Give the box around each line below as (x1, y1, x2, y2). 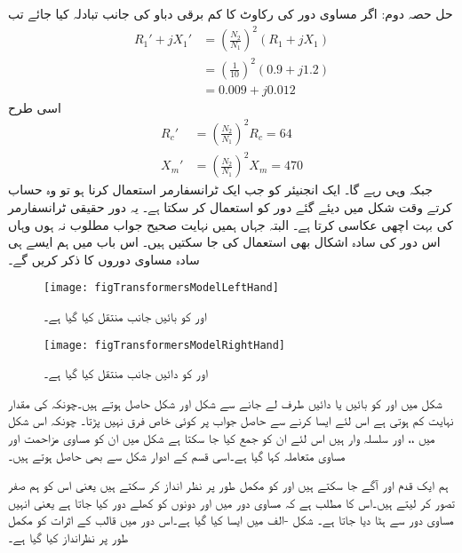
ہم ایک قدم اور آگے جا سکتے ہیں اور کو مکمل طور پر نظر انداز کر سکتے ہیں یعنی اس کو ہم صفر (8, 476, 449, 494)
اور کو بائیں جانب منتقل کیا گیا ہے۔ (44, 306, 207, 325)
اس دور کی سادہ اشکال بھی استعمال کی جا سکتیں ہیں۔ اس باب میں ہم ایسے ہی (8, 233, 441, 251)
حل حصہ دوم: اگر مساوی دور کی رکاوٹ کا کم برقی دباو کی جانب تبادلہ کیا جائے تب (8, 4, 453, 22)
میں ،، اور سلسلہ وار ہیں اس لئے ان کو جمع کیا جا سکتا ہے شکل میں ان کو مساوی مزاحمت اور (8, 429, 435, 446)
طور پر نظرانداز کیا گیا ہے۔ (8, 527, 129, 546)
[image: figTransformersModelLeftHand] (44, 281, 279, 295)
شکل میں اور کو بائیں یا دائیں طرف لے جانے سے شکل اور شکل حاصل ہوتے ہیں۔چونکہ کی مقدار (8, 393, 442, 412)
